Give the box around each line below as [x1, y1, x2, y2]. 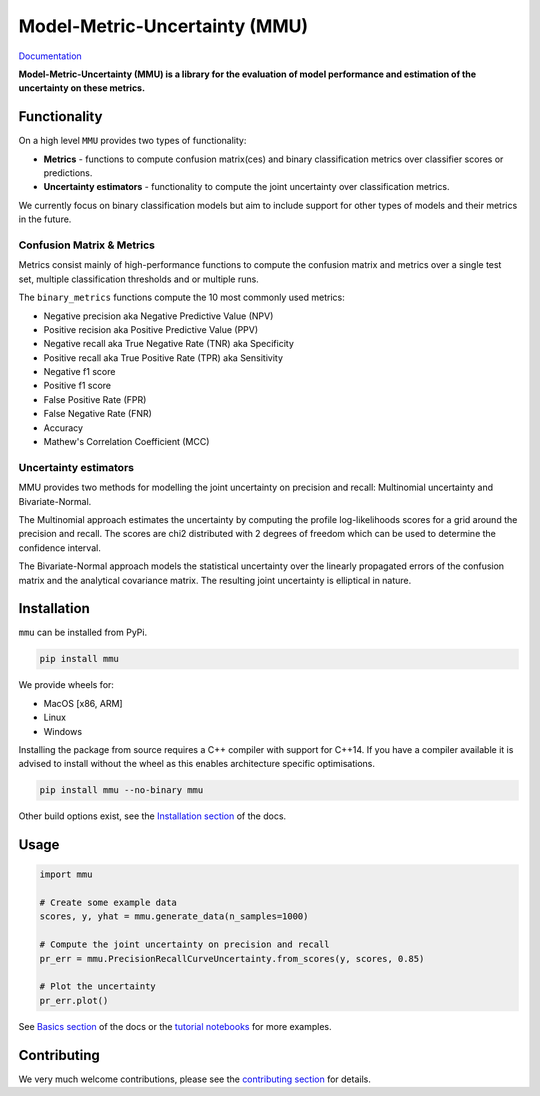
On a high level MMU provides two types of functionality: [18, 135, 247, 147]
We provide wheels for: [18, 679, 115, 691]
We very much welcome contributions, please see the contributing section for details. [18, 1073, 372, 1085]
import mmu [39, 869, 93, 880]
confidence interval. [18, 541, 102, 554]
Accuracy [43, 421, 84, 434]
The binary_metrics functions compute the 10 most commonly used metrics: [18, 291, 345, 304]
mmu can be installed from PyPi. [18, 626, 148, 639]
